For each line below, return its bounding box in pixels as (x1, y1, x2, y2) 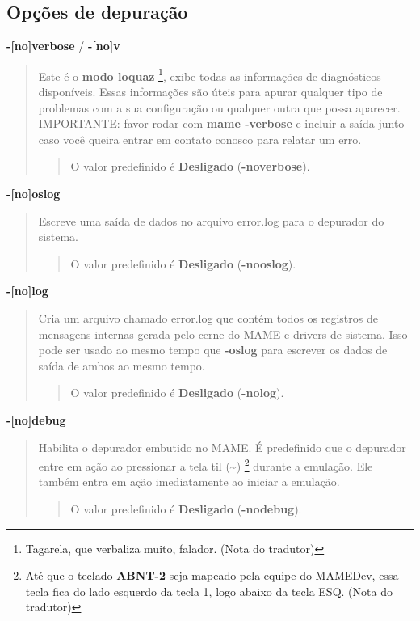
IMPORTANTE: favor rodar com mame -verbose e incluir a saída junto (38, 115, 405, 132)
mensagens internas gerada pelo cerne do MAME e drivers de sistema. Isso (38, 325, 408, 342)
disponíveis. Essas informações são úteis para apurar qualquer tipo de (38, 83, 383, 100)
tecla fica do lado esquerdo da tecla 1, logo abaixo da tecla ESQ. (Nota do (25, 582, 393, 599)
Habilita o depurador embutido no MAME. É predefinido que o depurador (38, 438, 406, 455)
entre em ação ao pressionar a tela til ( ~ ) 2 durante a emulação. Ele (38, 455, 373, 474)
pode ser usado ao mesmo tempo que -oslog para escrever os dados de (38, 341, 388, 358)
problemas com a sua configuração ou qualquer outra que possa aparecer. (38, 99, 401, 116)
